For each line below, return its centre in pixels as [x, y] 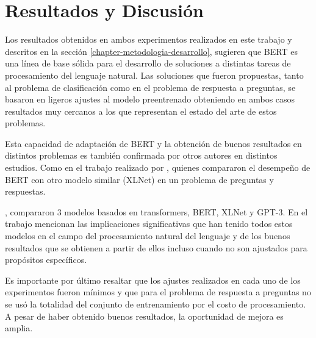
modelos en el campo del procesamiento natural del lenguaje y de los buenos [148, 236]
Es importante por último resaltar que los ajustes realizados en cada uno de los [153, 280]
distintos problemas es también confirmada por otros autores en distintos [141, 155]
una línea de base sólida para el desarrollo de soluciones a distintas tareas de [148, 63]
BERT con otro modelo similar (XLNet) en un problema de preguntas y [139, 179]
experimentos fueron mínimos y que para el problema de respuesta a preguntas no [158, 292]
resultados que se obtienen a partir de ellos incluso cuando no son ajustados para [156, 247]
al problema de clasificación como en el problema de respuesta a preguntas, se [150, 87]
